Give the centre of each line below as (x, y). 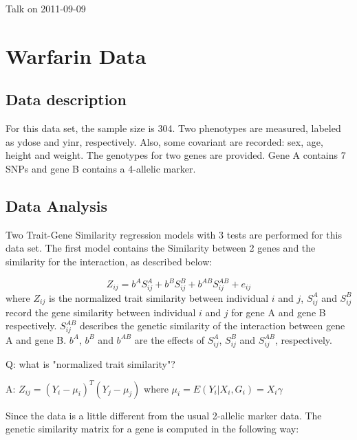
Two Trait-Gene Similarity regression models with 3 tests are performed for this (174, 234)
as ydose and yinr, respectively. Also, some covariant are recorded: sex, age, (164, 141)
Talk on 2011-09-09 (46, 8)
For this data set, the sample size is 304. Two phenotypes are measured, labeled (173, 128)
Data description (66, 99)
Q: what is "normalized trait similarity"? (90, 363)
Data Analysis (57, 205)
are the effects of (170, 339)
